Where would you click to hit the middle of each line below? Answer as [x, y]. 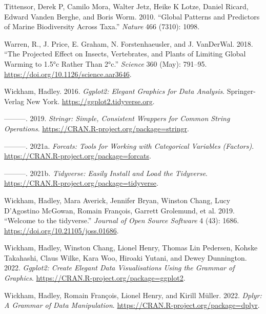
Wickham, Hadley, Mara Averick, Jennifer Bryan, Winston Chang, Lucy [117, 200]
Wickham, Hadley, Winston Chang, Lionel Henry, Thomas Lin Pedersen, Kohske [131, 248]
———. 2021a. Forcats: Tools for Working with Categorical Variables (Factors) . [129, 145]
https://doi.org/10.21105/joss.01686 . [62, 230]
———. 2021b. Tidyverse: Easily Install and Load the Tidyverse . [106, 173]
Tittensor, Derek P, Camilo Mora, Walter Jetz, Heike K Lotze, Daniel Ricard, [126, 6]
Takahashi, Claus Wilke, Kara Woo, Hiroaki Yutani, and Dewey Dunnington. [126, 257]
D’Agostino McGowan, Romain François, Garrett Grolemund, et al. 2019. [119, 210]
